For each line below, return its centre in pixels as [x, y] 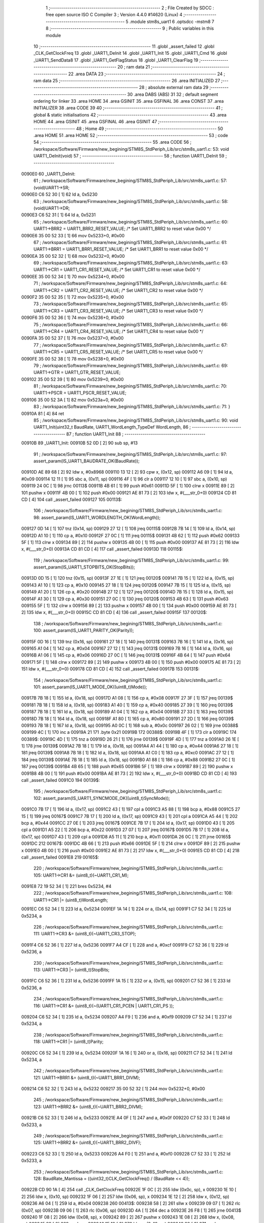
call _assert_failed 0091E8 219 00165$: [60, 857]
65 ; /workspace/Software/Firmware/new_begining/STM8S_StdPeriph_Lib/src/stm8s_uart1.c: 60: [131, 222]
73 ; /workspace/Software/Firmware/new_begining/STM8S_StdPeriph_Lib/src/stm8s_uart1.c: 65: [131, 304]
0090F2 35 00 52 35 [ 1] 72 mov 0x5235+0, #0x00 [73, 297]
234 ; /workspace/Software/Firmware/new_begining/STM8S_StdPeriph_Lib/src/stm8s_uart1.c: [128, 999]
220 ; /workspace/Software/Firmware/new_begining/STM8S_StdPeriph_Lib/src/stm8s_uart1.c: [128, 868]
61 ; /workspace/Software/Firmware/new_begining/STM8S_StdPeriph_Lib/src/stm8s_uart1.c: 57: [130, 181]
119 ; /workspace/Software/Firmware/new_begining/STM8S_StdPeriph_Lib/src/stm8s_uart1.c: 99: [131, 560]
